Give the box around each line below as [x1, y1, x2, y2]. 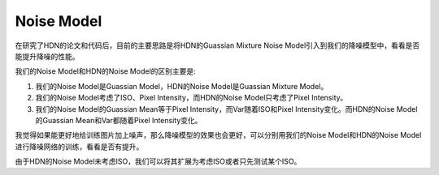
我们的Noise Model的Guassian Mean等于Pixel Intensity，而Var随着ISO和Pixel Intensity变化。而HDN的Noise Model [35, 104, 418, 113]
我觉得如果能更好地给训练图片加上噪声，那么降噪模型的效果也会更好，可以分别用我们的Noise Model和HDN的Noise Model [15, 130, 422, 140]
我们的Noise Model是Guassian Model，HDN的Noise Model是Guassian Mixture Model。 [35, 81, 328, 91]
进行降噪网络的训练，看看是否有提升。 [15, 142, 144, 152]
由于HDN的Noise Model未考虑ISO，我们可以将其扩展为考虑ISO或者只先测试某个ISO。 [15, 156, 302, 166]
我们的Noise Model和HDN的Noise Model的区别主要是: [15, 66, 197, 76]
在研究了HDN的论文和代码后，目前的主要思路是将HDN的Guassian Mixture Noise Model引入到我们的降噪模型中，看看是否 [15, 41, 420, 50]
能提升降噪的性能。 [15, 51, 80, 61]
